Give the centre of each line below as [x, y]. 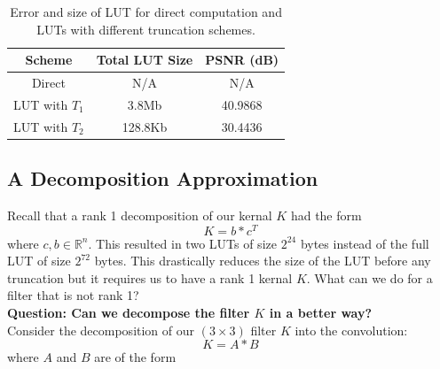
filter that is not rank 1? [73, 295]
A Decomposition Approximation [163, 178]
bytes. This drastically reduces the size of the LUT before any [263, 261]
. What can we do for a [369, 277]
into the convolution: [351, 330]
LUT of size [39, 261]
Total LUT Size [145, 60]
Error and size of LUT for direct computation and [146, 12]
